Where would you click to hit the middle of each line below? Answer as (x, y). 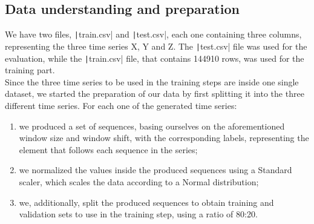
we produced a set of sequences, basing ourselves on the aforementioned (152, 126)
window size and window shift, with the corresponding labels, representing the (164, 138)
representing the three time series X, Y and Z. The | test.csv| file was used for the (156, 46)
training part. (30, 70)
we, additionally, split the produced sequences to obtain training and (146, 202)
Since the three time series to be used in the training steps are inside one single (152, 81)
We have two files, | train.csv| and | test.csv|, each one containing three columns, (153, 34)
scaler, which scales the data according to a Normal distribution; (139, 181)
